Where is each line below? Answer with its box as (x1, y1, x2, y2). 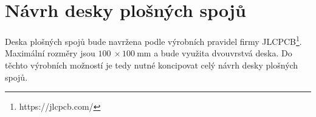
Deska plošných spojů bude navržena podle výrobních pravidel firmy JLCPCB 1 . (5, 33, 302, 47)
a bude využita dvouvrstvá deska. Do (154, 47, 292, 59)
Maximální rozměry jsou (5, 47, 95, 59)
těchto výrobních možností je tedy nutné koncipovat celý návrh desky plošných (5, 58, 298, 71)
